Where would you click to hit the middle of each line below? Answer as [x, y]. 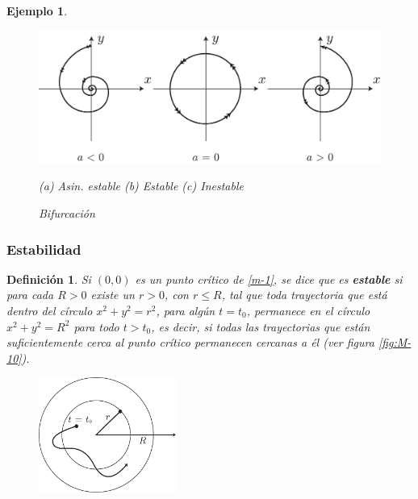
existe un [113, 295]
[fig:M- [395, 342]
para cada [30, 295]
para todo [96, 326]
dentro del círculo [50, 310]
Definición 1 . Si [49, 279]
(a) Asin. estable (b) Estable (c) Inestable [141, 186]
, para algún [186, 310]
